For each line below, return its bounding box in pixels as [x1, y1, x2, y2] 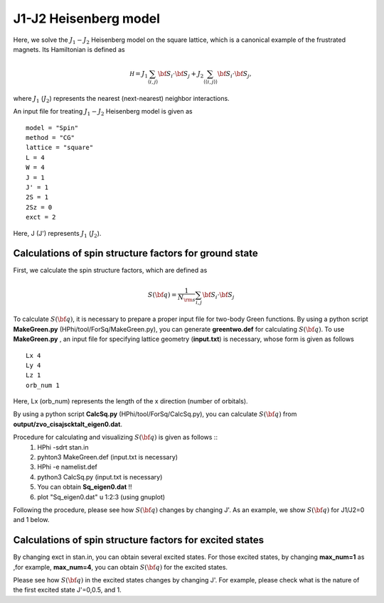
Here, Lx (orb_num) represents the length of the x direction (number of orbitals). [13, 397, 248, 406]
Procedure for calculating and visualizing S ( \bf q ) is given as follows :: [13, 433, 218, 442]
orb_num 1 [26, 381, 60, 389]
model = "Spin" [26, 124, 79, 131]
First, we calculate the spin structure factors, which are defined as [13, 266, 208, 275]
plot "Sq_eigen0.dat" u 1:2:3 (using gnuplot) [37, 492, 166, 501]
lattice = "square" [26, 143, 94, 152]
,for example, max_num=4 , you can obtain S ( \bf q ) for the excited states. [13, 563, 228, 571]
